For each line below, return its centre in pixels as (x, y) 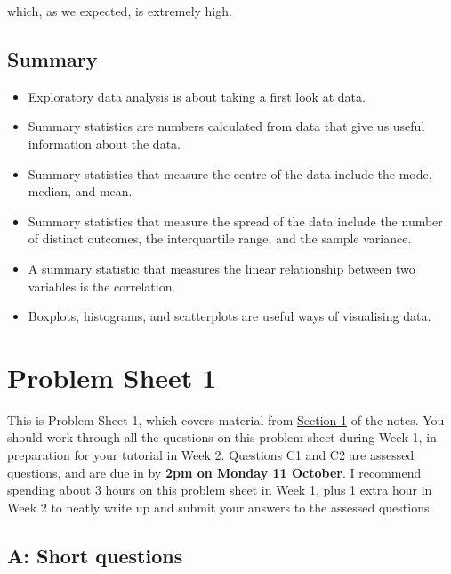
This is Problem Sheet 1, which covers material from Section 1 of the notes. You (226, 419)
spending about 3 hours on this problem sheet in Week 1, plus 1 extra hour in (220, 490)
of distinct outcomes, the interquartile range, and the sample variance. (220, 238)
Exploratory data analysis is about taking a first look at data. (197, 96)
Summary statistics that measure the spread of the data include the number (235, 221)
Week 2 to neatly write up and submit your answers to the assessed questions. (220, 507)
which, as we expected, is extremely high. (120, 11)
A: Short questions (95, 555)
